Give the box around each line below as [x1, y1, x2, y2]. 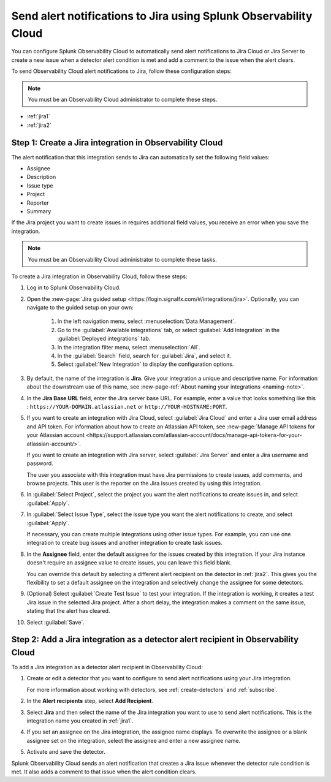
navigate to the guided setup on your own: [26, 304, 134, 311]
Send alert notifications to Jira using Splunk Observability [11, 9, 313, 23]
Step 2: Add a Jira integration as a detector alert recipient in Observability [11, 634, 299, 645]
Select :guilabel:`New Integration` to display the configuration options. [57, 360, 234, 368]
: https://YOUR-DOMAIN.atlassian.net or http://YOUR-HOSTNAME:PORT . [26, 403, 227, 410]
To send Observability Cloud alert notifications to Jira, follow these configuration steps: [11, 67, 232, 75]
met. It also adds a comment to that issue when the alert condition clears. [11, 768, 197, 775]
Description [26, 173, 56, 181]
